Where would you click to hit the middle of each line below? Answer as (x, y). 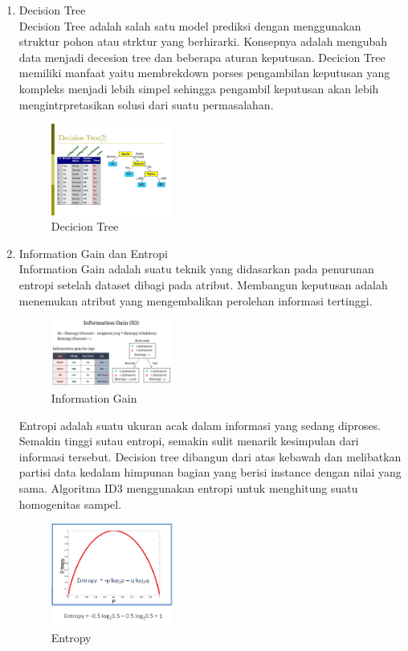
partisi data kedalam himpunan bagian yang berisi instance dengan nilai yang (210, 472)
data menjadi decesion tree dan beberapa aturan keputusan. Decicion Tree (202, 57)
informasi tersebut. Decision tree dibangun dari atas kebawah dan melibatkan (210, 456)
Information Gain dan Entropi (93, 253)
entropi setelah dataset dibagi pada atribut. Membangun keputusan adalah (203, 284)
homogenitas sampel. (70, 504)
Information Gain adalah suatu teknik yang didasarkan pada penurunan (196, 269)
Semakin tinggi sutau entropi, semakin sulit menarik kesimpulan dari (189, 441)
